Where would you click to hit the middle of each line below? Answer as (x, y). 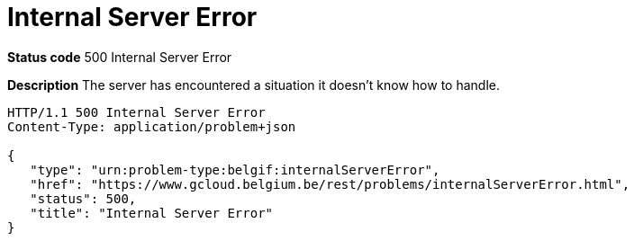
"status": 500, (83, 198)
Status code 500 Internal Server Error (120, 57)
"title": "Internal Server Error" (152, 213)
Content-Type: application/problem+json (152, 126)
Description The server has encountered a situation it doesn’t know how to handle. (254, 85)
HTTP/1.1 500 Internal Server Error (136, 112)
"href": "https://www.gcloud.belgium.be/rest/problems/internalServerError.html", (330, 184)
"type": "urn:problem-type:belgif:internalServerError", (235, 170)
